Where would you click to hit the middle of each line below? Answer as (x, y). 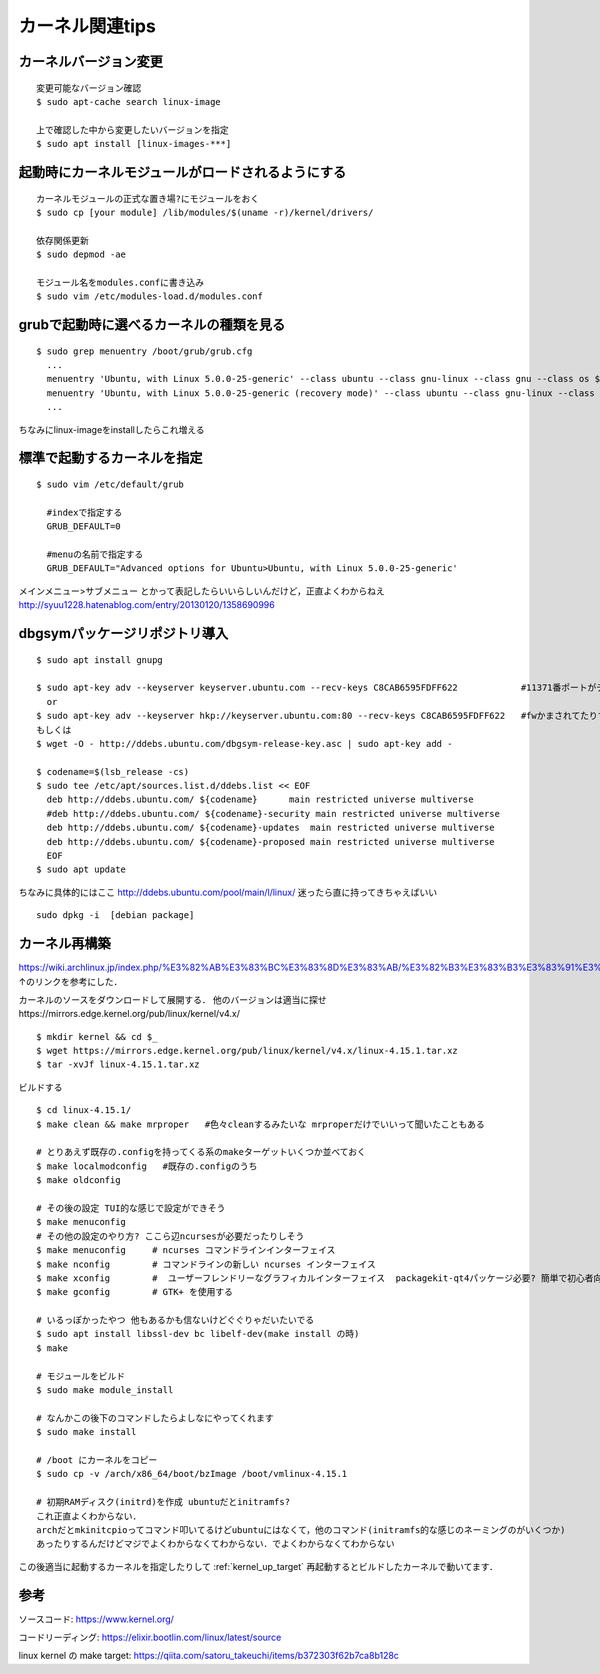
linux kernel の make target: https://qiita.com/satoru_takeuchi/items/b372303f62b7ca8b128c (209, 1656)
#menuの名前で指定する (95, 554)
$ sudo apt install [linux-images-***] (134, 144)
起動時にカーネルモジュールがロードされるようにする (182, 171)
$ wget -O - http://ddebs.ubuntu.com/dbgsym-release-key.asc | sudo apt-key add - (244, 743)
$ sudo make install (86, 1432)
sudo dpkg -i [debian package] (115, 915)
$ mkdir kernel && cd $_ (97, 1036)
